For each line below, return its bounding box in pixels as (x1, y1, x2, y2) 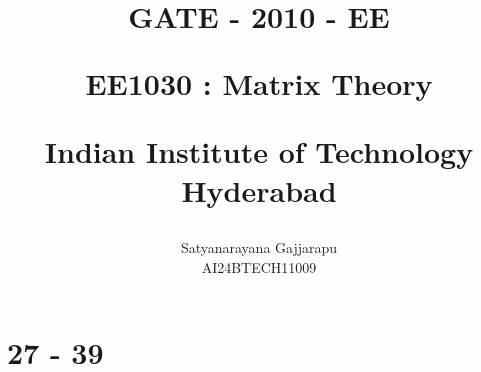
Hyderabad (181, 169, 337, 210)
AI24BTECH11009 (201, 256, 317, 277)
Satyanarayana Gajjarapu (180, 236, 338, 257)
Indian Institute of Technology (44, 130, 474, 171)
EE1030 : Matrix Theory (85, 63, 433, 104)
